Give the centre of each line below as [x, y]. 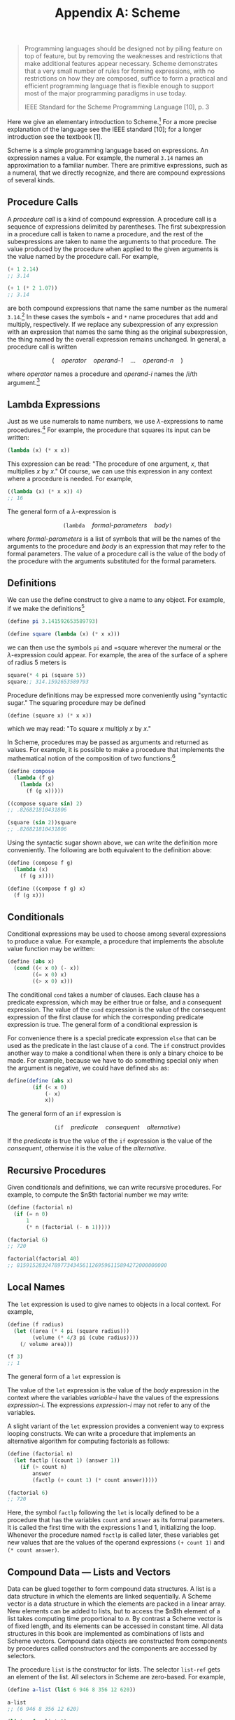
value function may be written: [51, 949]
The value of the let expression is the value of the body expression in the [113, 1390]
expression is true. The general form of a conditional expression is [102, 1024]
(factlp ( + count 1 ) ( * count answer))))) [95, 1480]
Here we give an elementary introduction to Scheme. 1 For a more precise [112, 121]
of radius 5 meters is [37, 662]
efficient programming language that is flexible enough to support [119, 86]
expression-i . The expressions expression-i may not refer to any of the [109, 1405]
